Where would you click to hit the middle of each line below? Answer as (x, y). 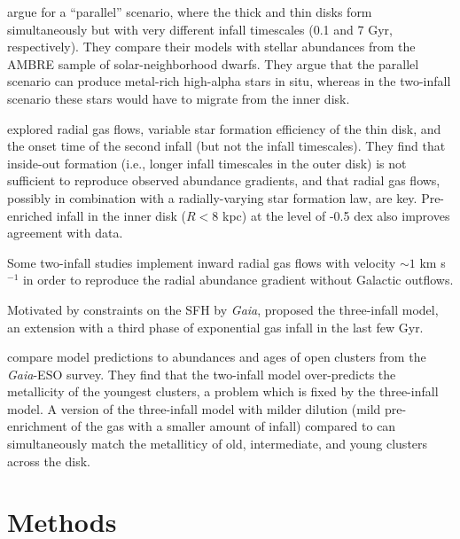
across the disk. (49, 461)
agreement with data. (65, 233)
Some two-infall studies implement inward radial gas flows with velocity (202, 262)
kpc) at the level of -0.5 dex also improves (336, 215)
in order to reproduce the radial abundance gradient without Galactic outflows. (238, 280)
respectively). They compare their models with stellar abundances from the (211, 47)
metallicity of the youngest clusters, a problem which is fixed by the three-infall (223, 391)
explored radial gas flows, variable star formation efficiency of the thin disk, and (224, 128)
